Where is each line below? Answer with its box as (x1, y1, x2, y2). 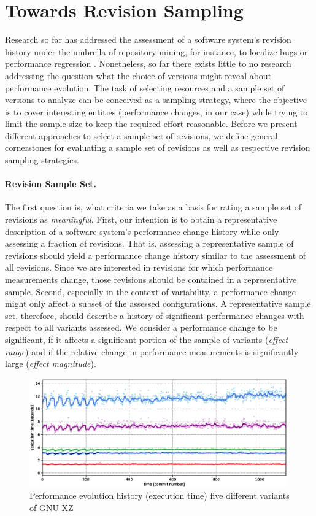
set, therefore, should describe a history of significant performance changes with (5, 309, 304, 322)
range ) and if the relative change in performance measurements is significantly (5, 345, 299, 358)
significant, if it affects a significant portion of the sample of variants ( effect (5, 333, 288, 345)
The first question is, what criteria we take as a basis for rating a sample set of (5, 201, 301, 214)
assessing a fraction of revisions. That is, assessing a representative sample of (5, 237, 294, 250)
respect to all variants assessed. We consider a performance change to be (5, 321, 277, 334)
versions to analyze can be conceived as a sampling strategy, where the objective (5, 93, 307, 106)
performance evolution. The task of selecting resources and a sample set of (5, 81, 285, 94)
